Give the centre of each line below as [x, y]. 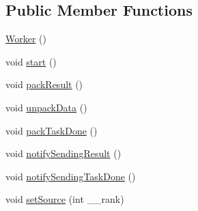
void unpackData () [46, 107]
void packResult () [44, 84]
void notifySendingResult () [63, 153]
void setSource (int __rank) [65, 199]
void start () [31, 61]
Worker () [26, 39]
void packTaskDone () [52, 130]
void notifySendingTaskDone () [71, 176]
